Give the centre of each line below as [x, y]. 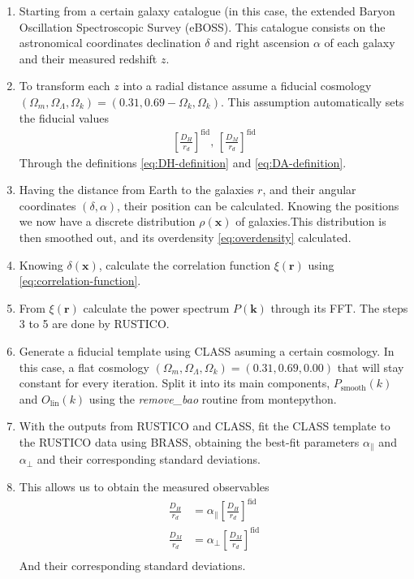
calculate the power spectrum [156, 307]
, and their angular [309, 190]
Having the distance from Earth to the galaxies [136, 190]
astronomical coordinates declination [110, 43]
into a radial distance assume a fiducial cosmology [247, 86]
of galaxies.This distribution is [311, 221]
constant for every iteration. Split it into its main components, [175, 383]
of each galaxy [360, 43]
